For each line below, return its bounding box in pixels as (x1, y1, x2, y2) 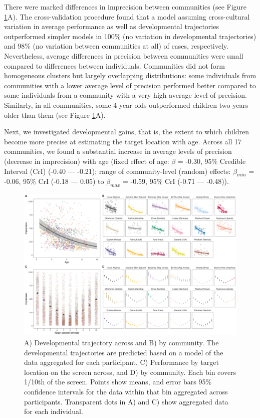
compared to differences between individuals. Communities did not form (4, 60, 225, 71)
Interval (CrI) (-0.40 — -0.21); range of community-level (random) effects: (4, 165, 231, 176)
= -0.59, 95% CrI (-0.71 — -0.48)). (122, 176, 229, 186)
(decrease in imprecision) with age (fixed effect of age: (4, 155, 169, 166)
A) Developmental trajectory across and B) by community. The (24, 337, 219, 348)
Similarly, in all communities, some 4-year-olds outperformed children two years (4, 99, 248, 110)
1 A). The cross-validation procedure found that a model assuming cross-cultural (4, 11, 250, 22)
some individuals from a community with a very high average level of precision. (4, 90, 247, 100)
